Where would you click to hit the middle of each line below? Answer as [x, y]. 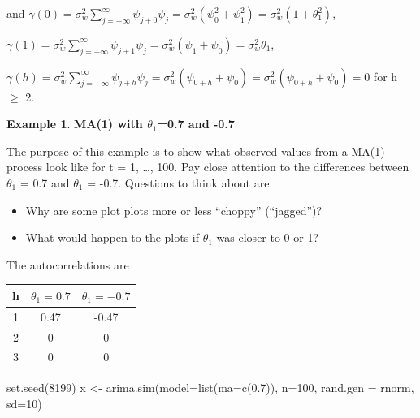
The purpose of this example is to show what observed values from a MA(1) [196, 151]
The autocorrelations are [68, 264]
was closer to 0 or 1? [268, 237]
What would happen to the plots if [113, 237]
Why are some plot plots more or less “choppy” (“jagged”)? [174, 210]
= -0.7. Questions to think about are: [180, 182]
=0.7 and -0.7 [196, 124]
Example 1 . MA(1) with [75, 124]
